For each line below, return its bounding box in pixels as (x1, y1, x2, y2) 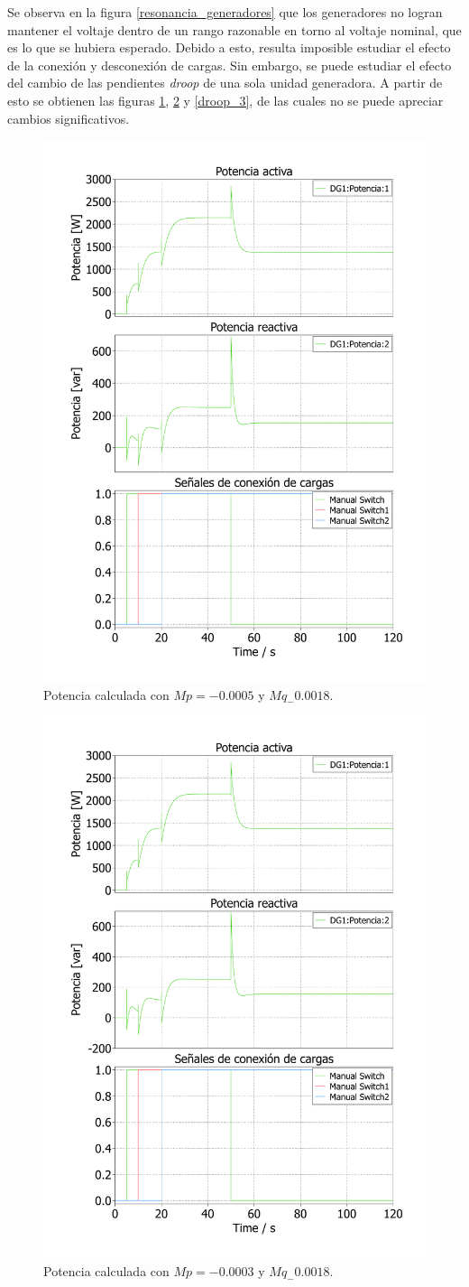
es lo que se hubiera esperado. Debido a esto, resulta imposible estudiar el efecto (7, 38, 451, 57)
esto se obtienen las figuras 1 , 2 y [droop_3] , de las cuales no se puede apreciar (7, 90, 444, 109)
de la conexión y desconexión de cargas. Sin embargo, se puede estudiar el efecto (7, 55, 452, 74)
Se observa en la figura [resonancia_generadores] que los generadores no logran (7, 3, 443, 21)
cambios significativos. (7, 108, 130, 127)
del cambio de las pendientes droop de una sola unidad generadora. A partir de (7, 73, 443, 92)
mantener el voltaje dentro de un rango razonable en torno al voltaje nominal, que (7, 20, 462, 39)
